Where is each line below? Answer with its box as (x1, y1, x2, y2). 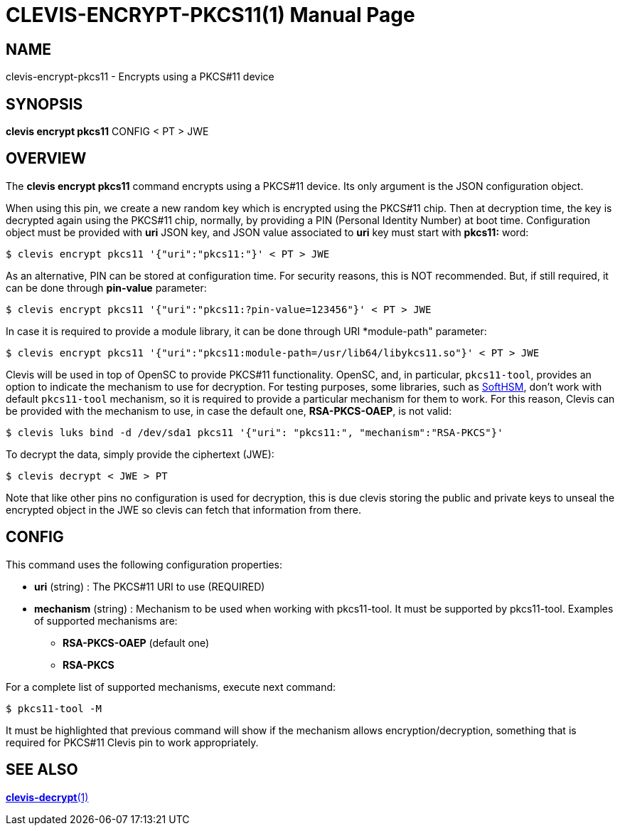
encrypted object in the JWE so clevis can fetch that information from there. (6, 503, 361, 516)
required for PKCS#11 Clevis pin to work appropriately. (6, 736, 259, 748)
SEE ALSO (6, 761, 78, 779)
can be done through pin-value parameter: (6, 281, 207, 294)
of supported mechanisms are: (34, 614, 178, 627)
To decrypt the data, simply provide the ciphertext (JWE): (6, 448, 274, 460)
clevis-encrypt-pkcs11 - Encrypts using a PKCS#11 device (6, 70, 274, 83)
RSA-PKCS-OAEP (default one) (63, 636, 210, 649)
